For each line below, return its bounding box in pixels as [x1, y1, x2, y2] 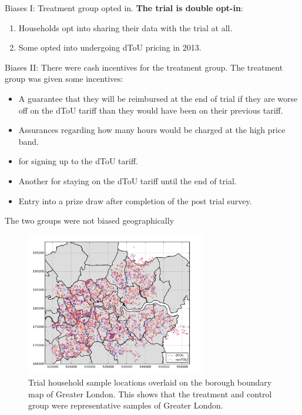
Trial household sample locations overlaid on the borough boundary [28, 376, 272, 388]
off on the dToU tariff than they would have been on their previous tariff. [18, 104, 283, 116]
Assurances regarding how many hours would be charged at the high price [18, 124, 286, 136]
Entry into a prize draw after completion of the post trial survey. [18, 194, 252, 207]
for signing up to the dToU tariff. [18, 155, 138, 167]
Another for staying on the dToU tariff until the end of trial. [18, 174, 237, 187]
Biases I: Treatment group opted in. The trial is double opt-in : [5, 2, 243, 14]
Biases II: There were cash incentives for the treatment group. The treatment [5, 61, 283, 73]
